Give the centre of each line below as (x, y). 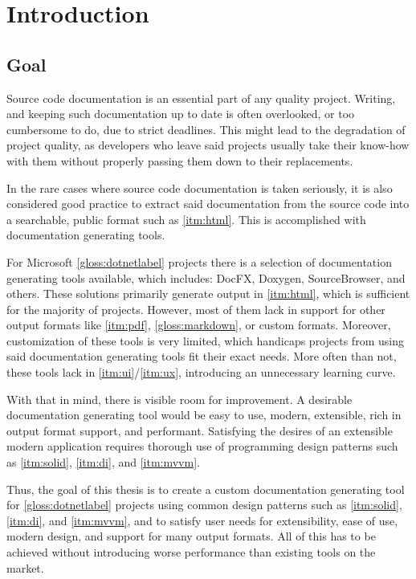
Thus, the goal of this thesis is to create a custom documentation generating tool (206, 489)
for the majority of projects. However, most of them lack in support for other (196, 309)
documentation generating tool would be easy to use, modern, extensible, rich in (204, 415)
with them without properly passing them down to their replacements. (180, 160)
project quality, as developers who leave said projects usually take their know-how (208, 145)
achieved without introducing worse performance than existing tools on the (191, 552)
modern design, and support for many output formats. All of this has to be (191, 536)
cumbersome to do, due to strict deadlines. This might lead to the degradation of (206, 129)
